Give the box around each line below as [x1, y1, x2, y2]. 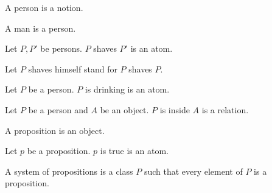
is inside [159, 103, 190, 116]
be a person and [28, 103, 88, 116]
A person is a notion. [5, 1, 83, 13]
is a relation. [201, 103, 249, 116]
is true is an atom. [100, 144, 169, 157]
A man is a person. [5, 21, 76, 34]
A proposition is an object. [5, 124, 105, 136]
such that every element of [144, 164, 243, 177]
